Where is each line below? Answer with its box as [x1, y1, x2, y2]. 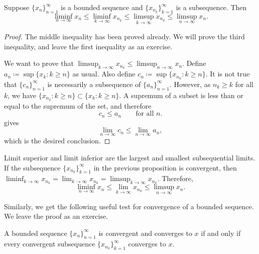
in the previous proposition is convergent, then [93, 162, 237, 173]
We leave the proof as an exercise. [4, 211, 108, 221]
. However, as [169, 78, 211, 89]
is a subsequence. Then [176, 2, 247, 12]
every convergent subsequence [4, 238, 95, 249]
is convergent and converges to [98, 227, 192, 238]
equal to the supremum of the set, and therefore [4, 100, 152, 111]
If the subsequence [4, 162, 61, 173]
